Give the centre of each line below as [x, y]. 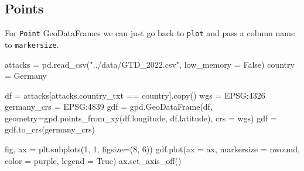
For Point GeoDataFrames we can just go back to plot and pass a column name [150, 33]
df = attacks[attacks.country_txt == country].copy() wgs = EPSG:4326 [135, 95]
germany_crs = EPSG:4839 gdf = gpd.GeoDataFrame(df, [109, 107]
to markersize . [32, 44]
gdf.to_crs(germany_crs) [50, 129]
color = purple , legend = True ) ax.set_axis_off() [93, 160]
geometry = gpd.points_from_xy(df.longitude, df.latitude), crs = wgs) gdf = [141, 118]
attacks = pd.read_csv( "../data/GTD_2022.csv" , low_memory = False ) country [150, 64]
